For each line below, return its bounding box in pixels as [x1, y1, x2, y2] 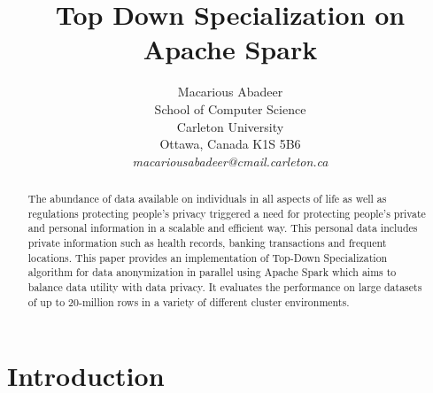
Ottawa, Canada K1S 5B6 [159, 135, 301, 153]
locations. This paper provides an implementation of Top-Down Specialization [27, 250, 388, 265]
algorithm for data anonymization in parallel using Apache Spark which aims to [27, 265, 397, 280]
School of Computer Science [154, 99, 306, 118]
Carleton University [176, 117, 284, 135]
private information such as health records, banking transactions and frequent [27, 235, 387, 250]
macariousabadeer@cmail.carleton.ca [132, 151, 329, 170]
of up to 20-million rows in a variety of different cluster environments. [27, 294, 350, 309]
